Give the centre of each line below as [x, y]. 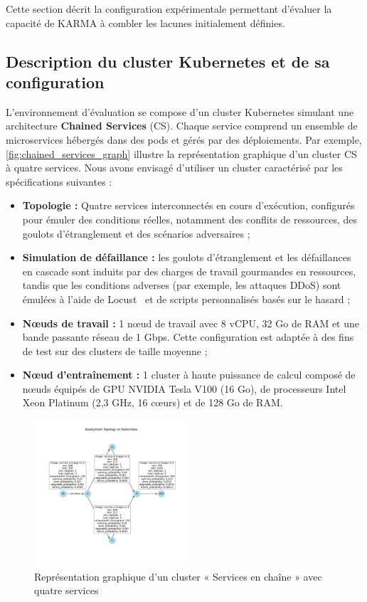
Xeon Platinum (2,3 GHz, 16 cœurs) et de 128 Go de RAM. [153, 402]
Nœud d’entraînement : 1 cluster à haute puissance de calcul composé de [189, 375]
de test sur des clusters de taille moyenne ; [115, 350]
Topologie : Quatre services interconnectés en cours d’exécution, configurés [188, 205]
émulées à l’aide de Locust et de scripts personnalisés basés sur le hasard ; [186, 299]
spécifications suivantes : [59, 181]
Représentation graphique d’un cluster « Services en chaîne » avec [178, 576]
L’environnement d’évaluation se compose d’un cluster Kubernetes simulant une [180, 111]
